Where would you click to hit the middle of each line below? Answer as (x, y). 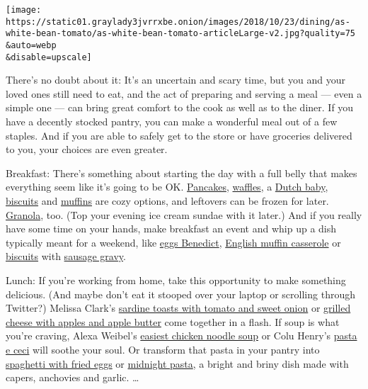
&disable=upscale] (49, 57)
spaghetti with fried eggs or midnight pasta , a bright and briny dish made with (177, 363)
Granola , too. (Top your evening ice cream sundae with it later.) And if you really (184, 214)
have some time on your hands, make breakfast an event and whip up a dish (171, 229)
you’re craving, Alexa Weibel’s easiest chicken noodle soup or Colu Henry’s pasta (182, 336)
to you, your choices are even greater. (87, 149)
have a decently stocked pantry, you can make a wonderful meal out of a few (172, 122)
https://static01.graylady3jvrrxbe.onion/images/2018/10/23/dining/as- (178, 22)
